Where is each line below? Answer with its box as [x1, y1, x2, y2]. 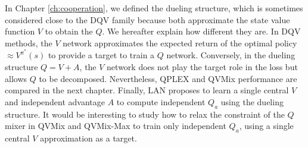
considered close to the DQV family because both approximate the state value [5, 13, 290, 26]
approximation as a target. [40, 131, 137, 144]
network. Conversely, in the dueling [166, 49, 295, 61]
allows [5, 72, 27, 84]
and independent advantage [5, 95, 105, 108]
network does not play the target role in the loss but [107, 61, 298, 73]
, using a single [239, 119, 294, 132]
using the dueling [220, 95, 284, 108]
